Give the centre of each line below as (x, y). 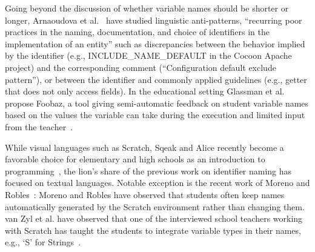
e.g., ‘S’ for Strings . (43, 242)
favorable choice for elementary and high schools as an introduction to (135, 159)
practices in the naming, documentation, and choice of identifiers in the (137, 32)
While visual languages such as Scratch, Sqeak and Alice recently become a (144, 147)
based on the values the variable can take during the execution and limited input (155, 115)
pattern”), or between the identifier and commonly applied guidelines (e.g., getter (156, 79)
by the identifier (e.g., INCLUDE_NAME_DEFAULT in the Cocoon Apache (148, 55)
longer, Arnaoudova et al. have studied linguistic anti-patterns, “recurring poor (154, 20)
